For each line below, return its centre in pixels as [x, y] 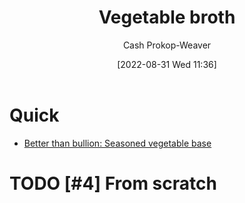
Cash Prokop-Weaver [167, 45]
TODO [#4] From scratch [113, 183]
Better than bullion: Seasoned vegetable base [117, 143]
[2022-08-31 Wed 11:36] [167, 64]
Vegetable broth [167, 17]
